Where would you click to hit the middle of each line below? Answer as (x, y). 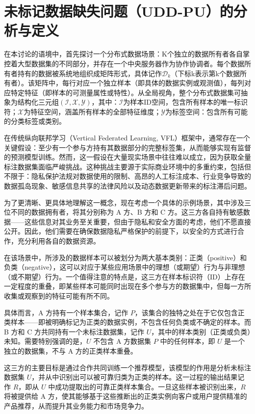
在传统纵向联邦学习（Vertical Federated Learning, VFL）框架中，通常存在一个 (127, 138)
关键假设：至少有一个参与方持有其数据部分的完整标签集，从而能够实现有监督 (127, 147)
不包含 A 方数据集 (122, 341)
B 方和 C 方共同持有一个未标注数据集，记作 (74, 331)
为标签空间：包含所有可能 (206, 111)
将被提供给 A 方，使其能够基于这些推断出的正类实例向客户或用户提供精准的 (126, 396)
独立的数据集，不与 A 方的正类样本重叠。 (71, 350)
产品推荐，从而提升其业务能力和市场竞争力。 (76, 405)
